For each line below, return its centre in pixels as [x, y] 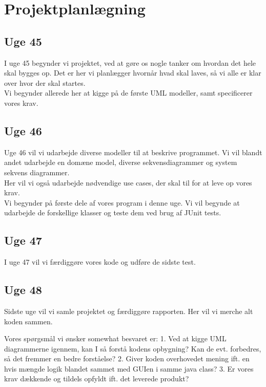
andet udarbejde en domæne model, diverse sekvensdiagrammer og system [121, 162]
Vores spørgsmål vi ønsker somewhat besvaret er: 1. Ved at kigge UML [115, 338]
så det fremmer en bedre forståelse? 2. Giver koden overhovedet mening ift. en [127, 358]
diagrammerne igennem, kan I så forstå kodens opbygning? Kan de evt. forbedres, [133, 348]
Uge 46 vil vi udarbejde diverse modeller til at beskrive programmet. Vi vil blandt [133, 152]
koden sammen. [28, 321]
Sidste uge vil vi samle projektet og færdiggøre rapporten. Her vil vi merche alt [129, 311]
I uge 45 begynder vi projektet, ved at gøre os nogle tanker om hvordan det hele [130, 62]
